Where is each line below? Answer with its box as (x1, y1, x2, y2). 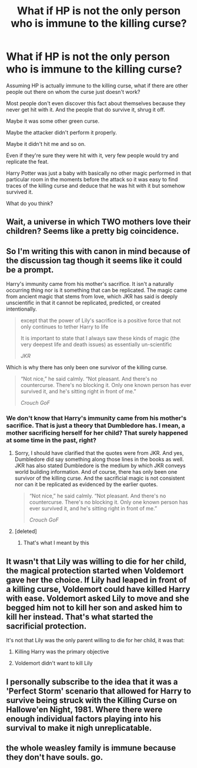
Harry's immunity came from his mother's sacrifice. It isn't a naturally (6, 281, 174, 288)
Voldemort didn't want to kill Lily (14, 660, 93, 667)
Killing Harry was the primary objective (14, 648, 109, 655)
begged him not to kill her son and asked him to (6, 603, 183, 613)
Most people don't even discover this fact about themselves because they (6, 99, 186, 107)
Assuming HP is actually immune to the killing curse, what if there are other (6, 82, 188, 89)
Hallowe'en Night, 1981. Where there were (6, 704, 163, 714)
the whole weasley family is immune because (6, 743, 176, 753)
